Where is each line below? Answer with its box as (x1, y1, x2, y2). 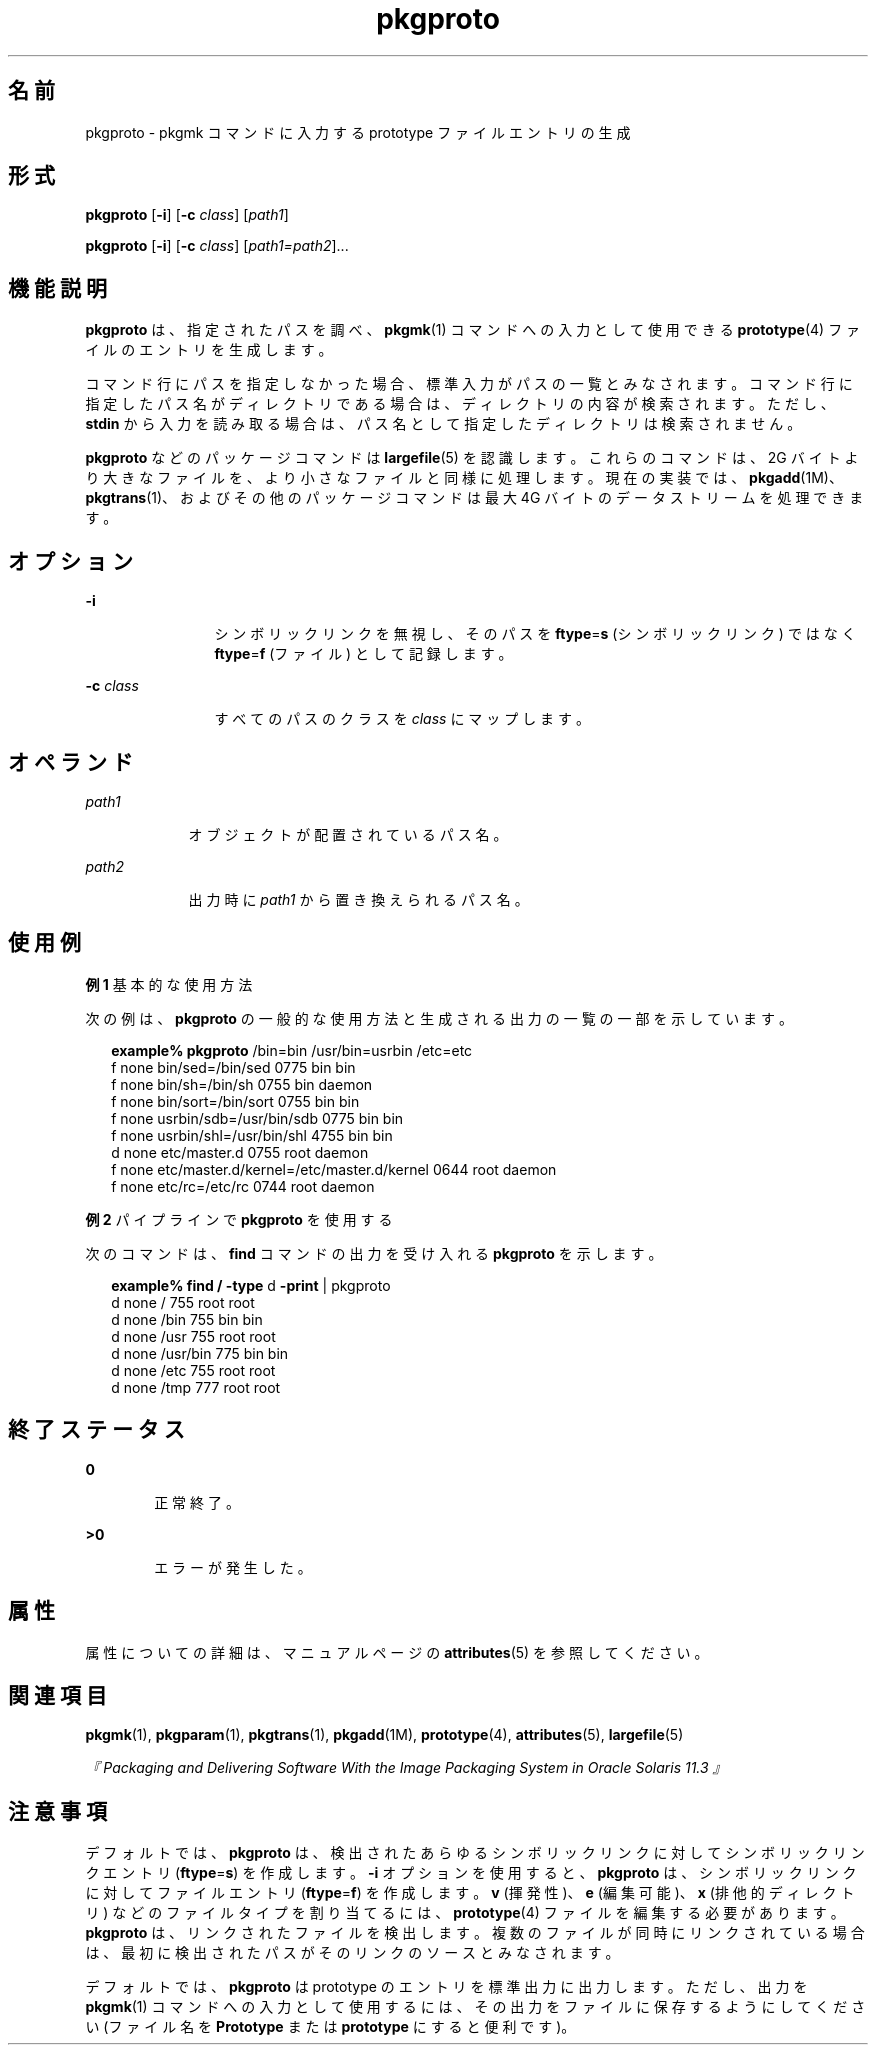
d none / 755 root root (111, 1293, 255, 1311)
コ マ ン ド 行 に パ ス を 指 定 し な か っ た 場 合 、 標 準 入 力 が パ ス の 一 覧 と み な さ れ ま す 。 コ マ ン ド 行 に (85, 375, 853, 393)
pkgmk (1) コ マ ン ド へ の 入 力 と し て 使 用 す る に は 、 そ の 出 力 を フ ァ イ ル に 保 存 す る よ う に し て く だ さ (85, 1998, 866, 2016)
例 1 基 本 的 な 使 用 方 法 (85, 975, 253, 993)
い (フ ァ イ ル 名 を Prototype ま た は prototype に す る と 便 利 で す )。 (85, 2018, 576, 2036)
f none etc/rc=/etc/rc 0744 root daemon (111, 1177, 375, 1195)
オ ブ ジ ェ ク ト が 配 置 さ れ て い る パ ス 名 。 (188, 825, 508, 843)
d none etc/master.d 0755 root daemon (111, 1143, 369, 1161)
